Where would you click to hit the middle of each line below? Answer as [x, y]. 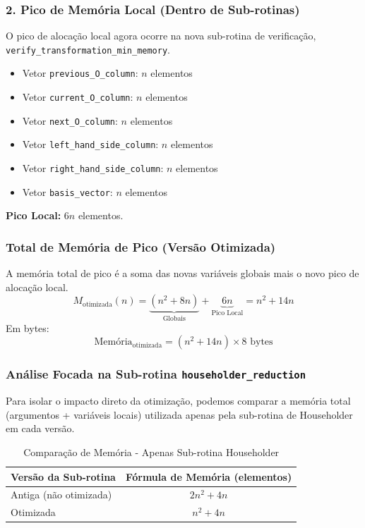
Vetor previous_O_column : [80, 73]
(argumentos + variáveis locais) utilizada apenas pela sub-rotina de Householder [179, 414]
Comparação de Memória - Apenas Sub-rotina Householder [151, 452]
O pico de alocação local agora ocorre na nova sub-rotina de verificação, [161, 36]
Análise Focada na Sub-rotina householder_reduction [156, 374]
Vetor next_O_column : [70, 120]
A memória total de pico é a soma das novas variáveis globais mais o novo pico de [182, 273]
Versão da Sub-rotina [63, 476]
